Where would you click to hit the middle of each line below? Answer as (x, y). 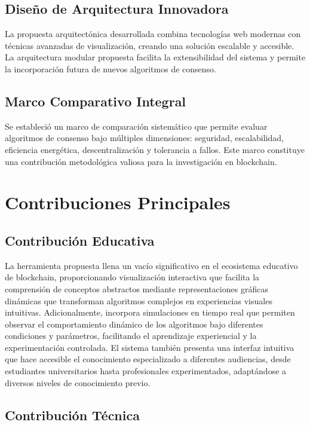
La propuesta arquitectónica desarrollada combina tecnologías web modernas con (153, 34)
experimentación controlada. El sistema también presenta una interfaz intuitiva (150, 347)
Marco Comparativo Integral (96, 101)
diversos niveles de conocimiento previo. (78, 382)
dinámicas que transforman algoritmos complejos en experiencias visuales (139, 300)
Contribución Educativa (80, 240)
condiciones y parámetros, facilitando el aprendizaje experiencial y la (131, 336)
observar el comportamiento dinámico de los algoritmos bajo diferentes (134, 324)
